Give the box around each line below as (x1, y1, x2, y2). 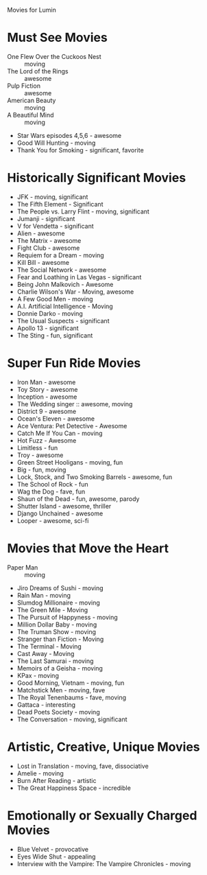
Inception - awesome (16, 393, 77, 401)
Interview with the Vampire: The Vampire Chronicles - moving (16, 859, 191, 867)
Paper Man (7, 563, 38, 572)
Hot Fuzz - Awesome (16, 436, 77, 445)
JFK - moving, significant (16, 192, 88, 201)
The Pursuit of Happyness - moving (16, 613, 118, 621)
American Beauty (7, 96, 56, 104)
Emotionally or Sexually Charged (7, 808, 197, 823)
